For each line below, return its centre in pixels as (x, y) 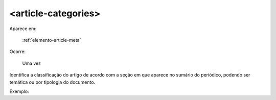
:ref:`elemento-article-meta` (52, 40)
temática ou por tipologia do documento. (52, 82)
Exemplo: (19, 91)
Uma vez (31, 63)
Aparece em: (23, 29)
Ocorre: (17, 52)
